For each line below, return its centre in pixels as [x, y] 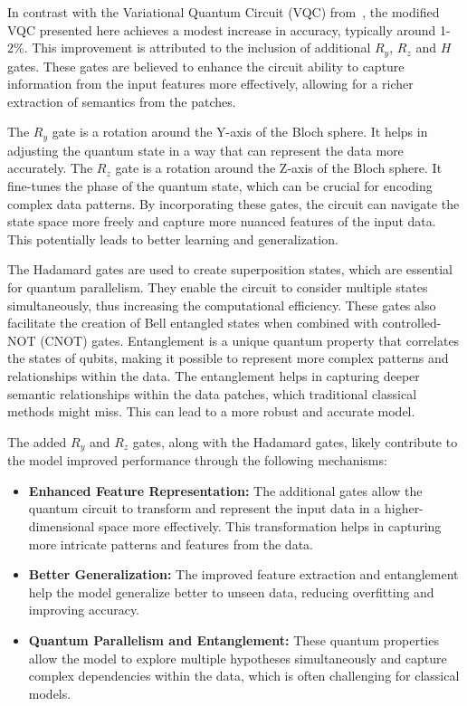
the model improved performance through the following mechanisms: [197, 460]
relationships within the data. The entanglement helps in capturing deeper [214, 376]
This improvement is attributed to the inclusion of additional [201, 48]
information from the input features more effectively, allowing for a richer [210, 84]
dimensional [62, 526]
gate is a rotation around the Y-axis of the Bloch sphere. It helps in [240, 132]
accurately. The [50, 168]
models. [50, 693]
